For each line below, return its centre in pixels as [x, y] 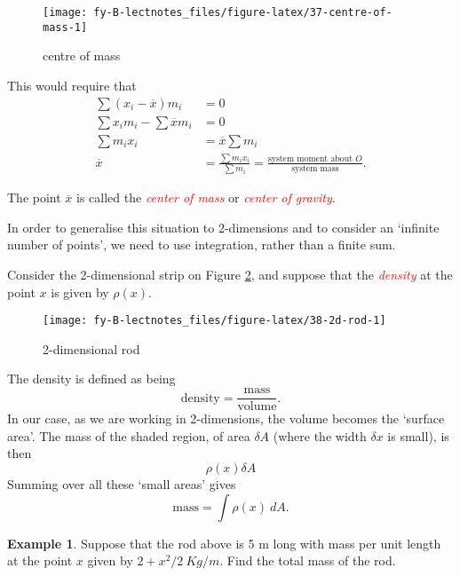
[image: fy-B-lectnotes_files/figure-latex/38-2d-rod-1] [214, 321]
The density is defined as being [91, 379]
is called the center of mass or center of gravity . [206, 197]
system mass [315, 168]
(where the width [320, 435]
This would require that [72, 85]
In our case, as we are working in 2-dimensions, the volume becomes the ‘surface [226, 418]
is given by [80, 292]
